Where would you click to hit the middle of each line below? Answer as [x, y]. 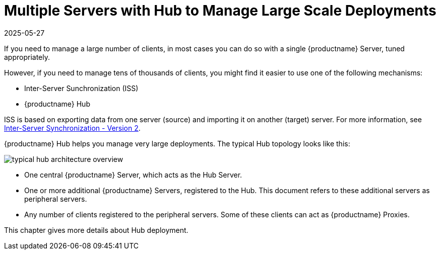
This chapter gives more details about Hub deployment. [96, 230]
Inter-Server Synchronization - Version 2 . [72, 128]
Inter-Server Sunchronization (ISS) [81, 88]
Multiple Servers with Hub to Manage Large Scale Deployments [220, 11]
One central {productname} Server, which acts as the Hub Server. [133, 175]
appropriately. [27, 57]
